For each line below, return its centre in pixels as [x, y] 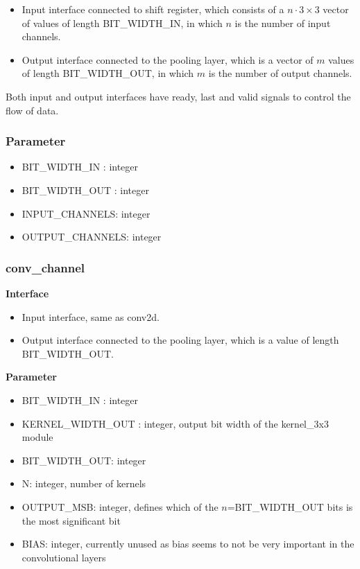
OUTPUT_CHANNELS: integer [92, 237]
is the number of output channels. [280, 73]
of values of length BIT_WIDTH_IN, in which [122, 23]
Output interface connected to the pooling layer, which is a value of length [180, 340]
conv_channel [45, 267]
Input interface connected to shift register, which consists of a [153, 9]
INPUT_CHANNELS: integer [86, 213]
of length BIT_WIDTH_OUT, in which [108, 73]
